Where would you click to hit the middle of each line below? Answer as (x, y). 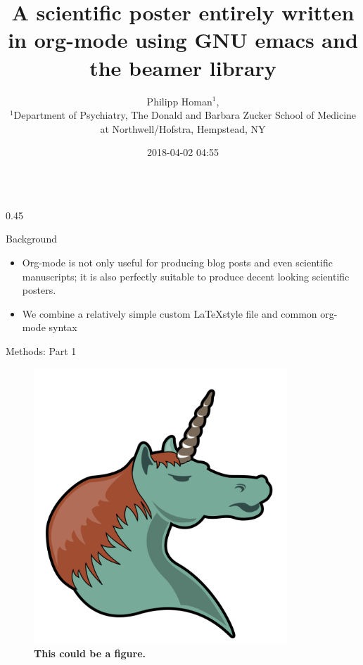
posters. (39, 290)
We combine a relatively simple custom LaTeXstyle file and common (170, 313)
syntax (63, 327)
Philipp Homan (179, 101)
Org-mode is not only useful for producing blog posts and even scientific (177, 263)
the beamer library (183, 67)
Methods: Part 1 (41, 351)
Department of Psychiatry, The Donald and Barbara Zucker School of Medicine (185, 115)
